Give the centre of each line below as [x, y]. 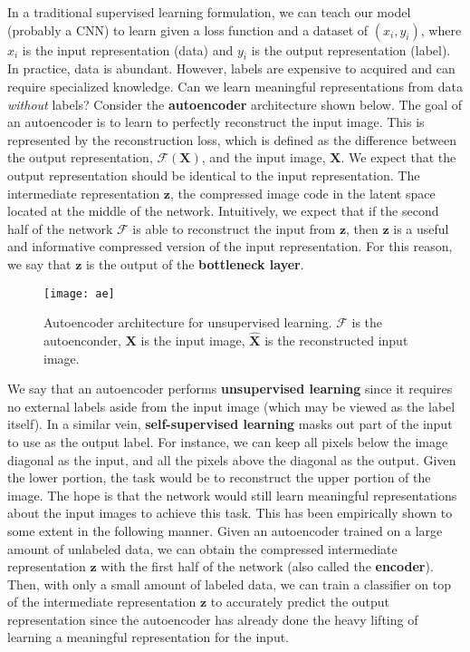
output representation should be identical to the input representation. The [214, 175]
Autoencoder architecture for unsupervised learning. [188, 322]
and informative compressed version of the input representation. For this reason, [230, 246]
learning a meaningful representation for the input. [149, 637]
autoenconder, [83, 340]
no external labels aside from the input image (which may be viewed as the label [231, 406]
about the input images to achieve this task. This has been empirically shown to [230, 513]
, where [441, 29]
